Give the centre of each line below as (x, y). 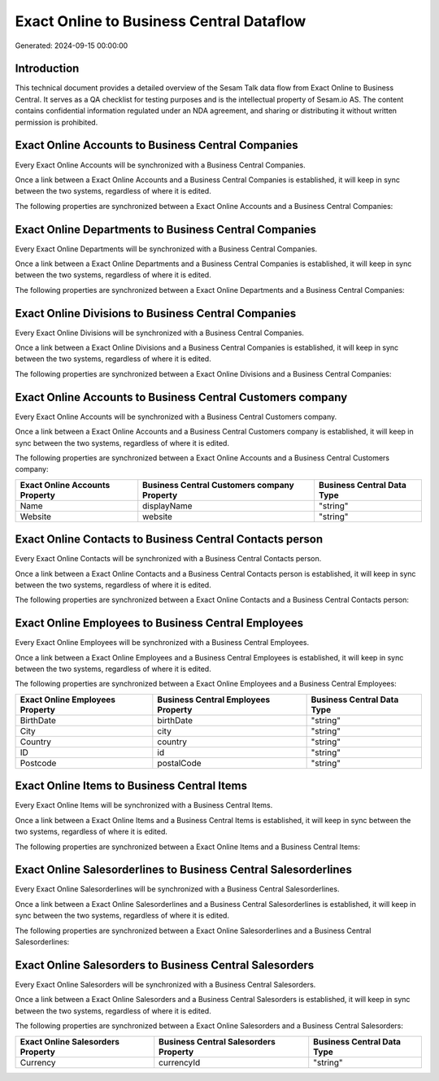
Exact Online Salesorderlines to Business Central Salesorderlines (184, 870)
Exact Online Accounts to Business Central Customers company (181, 397)
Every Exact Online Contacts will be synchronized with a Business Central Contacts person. (168, 559)
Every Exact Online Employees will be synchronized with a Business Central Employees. (162, 643)
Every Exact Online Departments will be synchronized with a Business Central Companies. (166, 249)
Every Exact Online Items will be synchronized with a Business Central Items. (144, 805)
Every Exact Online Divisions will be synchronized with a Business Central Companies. (160, 333)
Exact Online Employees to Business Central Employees (159, 623)
